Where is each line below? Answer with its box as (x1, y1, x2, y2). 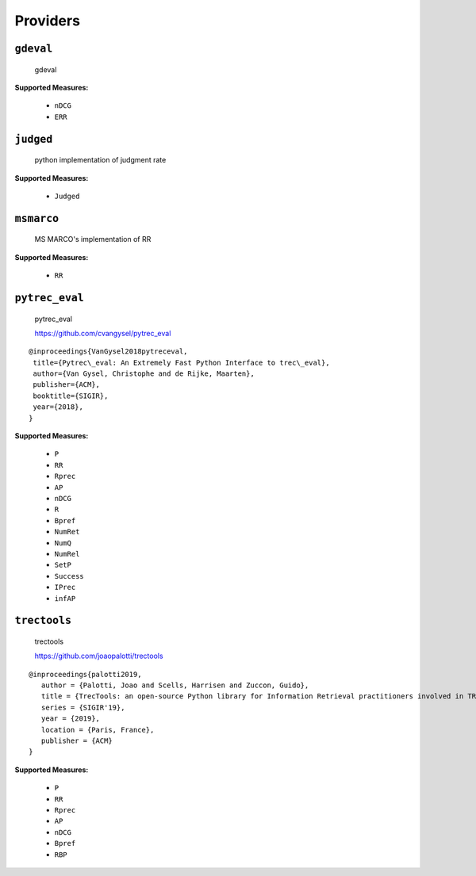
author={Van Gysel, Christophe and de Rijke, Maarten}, (33, 369, 255, 378)
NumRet (54, 527, 80, 537)
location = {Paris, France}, (40, 725, 155, 734)
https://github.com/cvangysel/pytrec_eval (34, 328, 171, 338)
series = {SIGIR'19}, (40, 702, 125, 712)
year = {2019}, (40, 714, 101, 723)
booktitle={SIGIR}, (33, 391, 109, 400)
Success (54, 572, 85, 580)
